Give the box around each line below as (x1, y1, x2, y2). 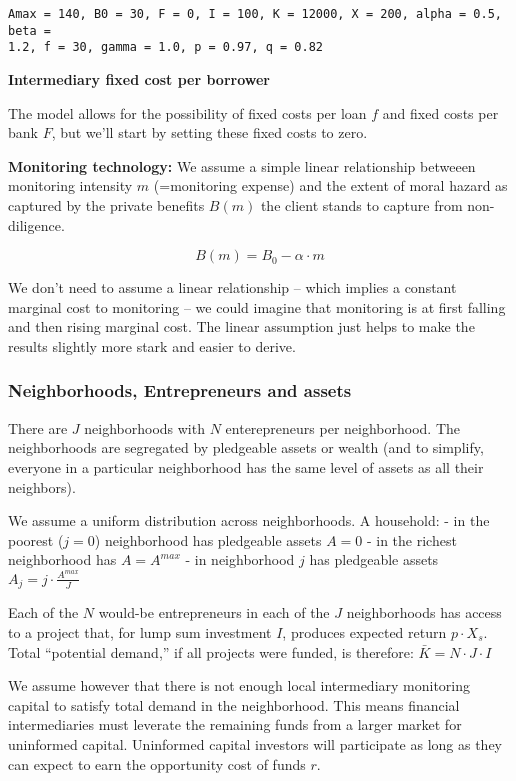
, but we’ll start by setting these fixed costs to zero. (51, 122, 368, 143)
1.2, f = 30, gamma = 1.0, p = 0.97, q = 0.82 (8, 40, 323, 55)
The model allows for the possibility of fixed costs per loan (8, 102, 367, 123)
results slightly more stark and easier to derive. (8, 335, 296, 356)
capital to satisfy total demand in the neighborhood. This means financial (8, 694, 460, 715)
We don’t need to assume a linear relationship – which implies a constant (8, 277, 457, 298)
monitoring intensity (8, 175, 133, 196)
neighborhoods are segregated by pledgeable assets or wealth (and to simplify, (8, 437, 484, 458)
